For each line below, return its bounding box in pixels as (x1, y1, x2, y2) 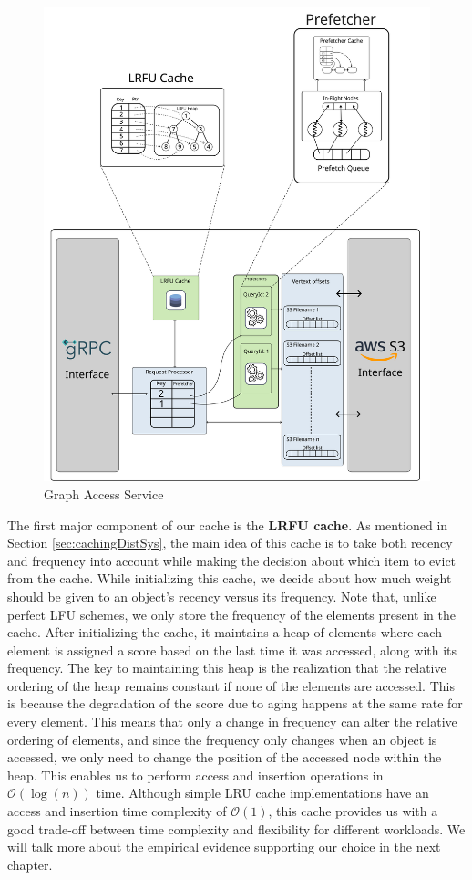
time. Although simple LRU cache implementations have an (96, 783, 429, 802)
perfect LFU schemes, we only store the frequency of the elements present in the (7, 604, 457, 623)
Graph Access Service (44, 484, 164, 503)
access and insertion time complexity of (7, 801, 227, 821)
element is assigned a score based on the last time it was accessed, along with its (7, 640, 457, 659)
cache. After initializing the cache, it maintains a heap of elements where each (7, 623, 442, 642)
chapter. (7, 854, 53, 874)
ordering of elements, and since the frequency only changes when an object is (7, 729, 437, 749)
